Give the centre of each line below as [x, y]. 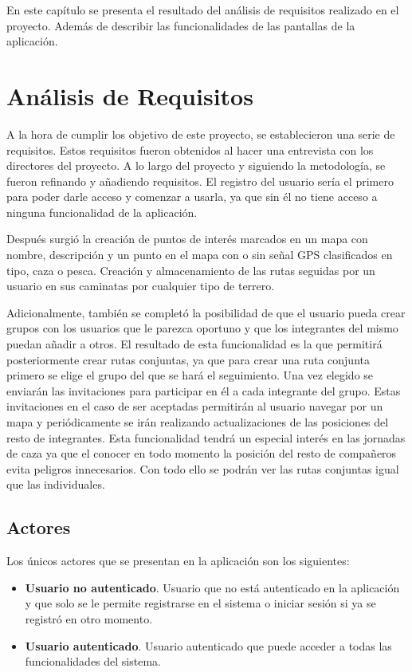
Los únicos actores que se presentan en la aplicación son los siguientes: [178, 561]
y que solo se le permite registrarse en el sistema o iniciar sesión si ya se [200, 603]
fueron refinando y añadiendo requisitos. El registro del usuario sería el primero [200, 181]
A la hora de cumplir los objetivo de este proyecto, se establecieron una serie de [201, 134]
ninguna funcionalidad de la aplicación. [102, 212]
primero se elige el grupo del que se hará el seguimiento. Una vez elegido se [190, 375]
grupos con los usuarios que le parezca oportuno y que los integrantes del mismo [202, 328]
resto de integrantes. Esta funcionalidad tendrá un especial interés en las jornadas [206, 437]
